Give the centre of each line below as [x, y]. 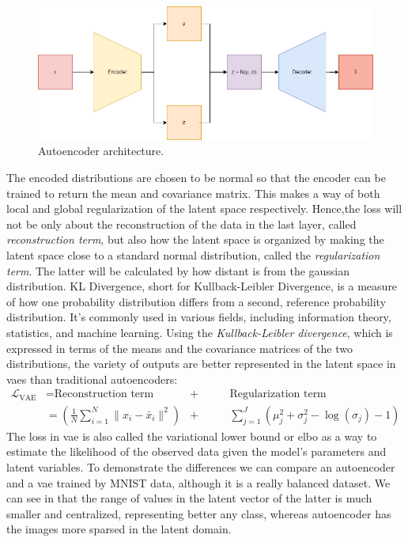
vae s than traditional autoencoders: [92, 379]
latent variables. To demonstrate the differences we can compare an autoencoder [201, 467]
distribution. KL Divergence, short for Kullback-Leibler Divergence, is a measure [202, 286]
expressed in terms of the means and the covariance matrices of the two [179, 348]
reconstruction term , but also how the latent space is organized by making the [195, 239]
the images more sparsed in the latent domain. [119, 529]
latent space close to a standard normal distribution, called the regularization [193, 254]
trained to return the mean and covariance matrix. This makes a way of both [193, 193]
